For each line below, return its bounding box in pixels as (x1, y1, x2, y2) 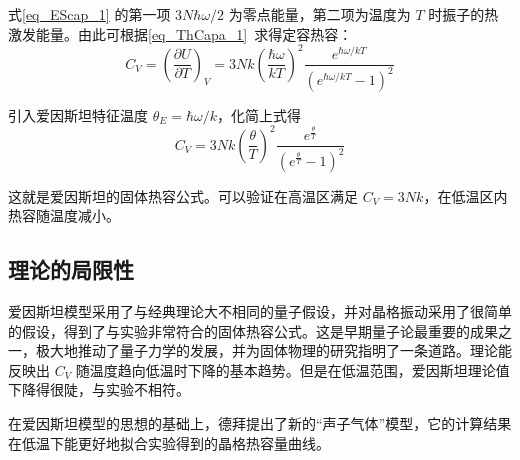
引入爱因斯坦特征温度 (8, 104, 148, 125)
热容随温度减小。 (8, 205, 120, 226)
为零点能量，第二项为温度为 (228, 4, 411, 24)
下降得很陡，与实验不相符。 (8, 379, 190, 400)
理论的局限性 (8, 254, 134, 285)
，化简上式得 (217, 104, 302, 125)
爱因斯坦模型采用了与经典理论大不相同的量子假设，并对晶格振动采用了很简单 (8, 301, 512, 322)
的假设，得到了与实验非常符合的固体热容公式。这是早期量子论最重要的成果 (8, 320, 498, 341)
